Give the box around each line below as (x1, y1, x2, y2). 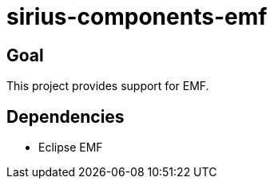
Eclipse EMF (38, 140, 103, 155)
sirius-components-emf (6, 3, 268, 30)
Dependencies (6, 106, 125, 127)
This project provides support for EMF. (6, 79, 209, 93)
